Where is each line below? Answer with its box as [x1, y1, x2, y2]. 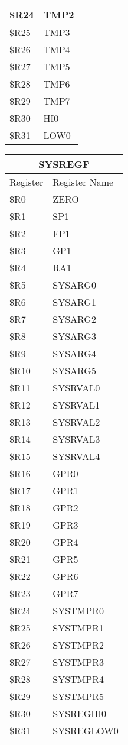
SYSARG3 [52, 329, 96, 343]
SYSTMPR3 [52, 655, 104, 669]
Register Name [52, 175, 114, 189]
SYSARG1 [52, 295, 96, 309]
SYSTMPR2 [52, 638, 104, 652]
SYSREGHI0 [52, 707, 107, 720]
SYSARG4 [52, 346, 96, 360]
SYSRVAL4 [52, 449, 100, 463]
